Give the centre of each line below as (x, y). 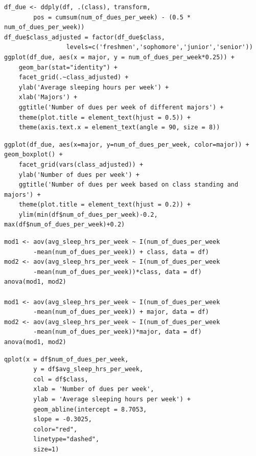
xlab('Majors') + (48, 97)
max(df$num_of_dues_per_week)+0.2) (65, 225)
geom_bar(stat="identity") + (68, 67)
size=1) (46, 449)
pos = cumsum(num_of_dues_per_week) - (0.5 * (112, 17)
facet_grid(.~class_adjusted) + (74, 77)
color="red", (55, 429)
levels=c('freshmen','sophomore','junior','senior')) (159, 47)
